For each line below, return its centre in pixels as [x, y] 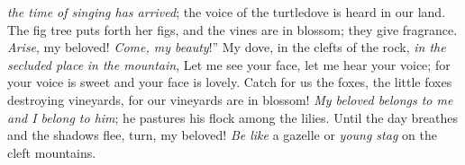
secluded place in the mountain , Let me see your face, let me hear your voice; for [229, 64]
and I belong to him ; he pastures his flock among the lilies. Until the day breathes [232, 117]
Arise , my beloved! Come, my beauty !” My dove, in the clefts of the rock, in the [227, 47]
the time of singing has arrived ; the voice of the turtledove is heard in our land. [227, 12]
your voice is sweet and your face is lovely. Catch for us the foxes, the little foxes [230, 82]
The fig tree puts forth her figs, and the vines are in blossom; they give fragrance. [232, 29]
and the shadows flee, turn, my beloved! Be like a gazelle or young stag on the [222, 135]
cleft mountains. [52, 152]
